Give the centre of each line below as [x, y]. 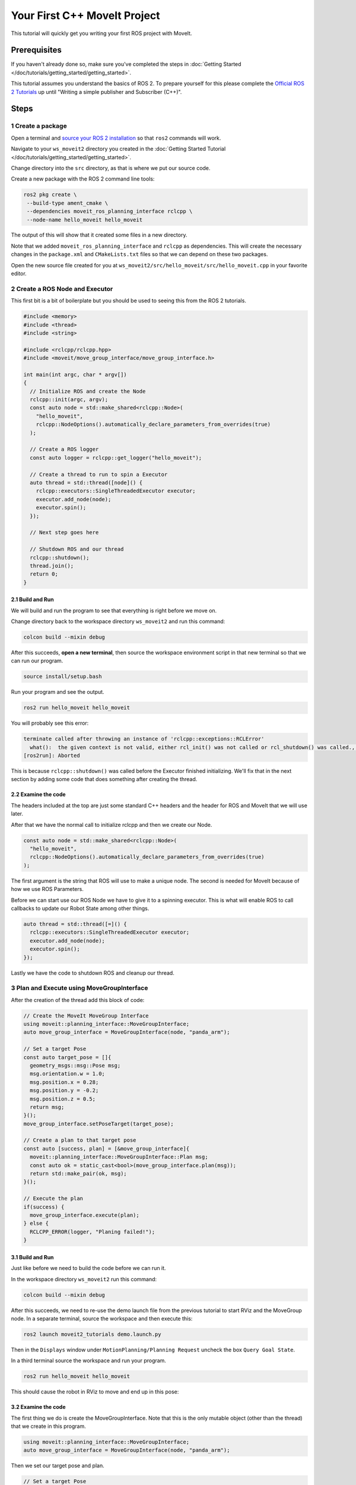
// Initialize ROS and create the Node [88, 391]
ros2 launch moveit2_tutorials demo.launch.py [92, 1334]
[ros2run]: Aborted [52, 756]
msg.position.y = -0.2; [64, 1091]
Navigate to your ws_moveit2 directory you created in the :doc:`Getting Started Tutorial [118, 149]
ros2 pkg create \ [50, 195]
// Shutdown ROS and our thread [77, 549]
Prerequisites [36, 50]
